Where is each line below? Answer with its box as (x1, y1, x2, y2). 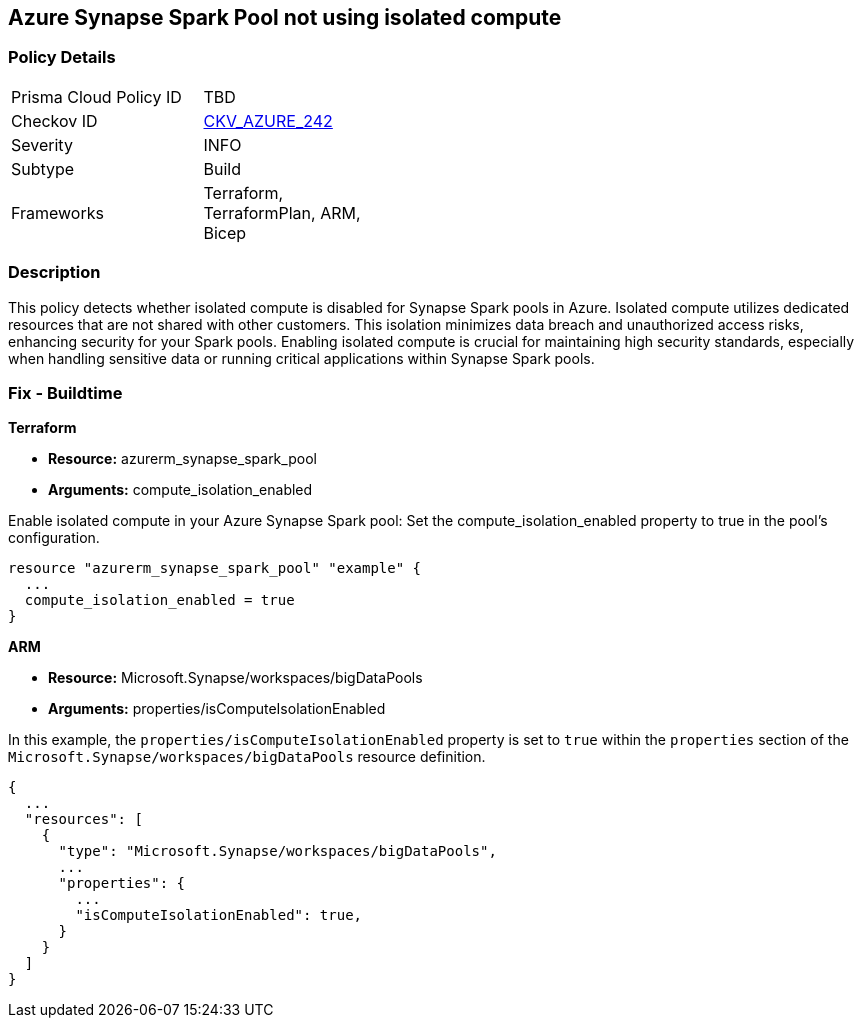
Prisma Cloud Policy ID (11, 86, 182, 107)
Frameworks (11, 202, 104, 223)
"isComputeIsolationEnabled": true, (75, 907, 363, 924)
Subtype (11, 158, 75, 179)
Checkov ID (11, 110, 98, 131)
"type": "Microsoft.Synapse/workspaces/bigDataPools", (58, 843, 497, 860)
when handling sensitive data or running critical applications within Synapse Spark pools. (8, 349, 595, 367)
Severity (11, 134, 73, 155)
